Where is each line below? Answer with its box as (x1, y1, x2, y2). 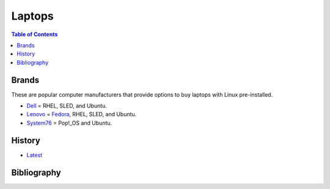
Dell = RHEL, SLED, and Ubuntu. (26, 102, 107, 109)
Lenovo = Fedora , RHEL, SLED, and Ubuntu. (26, 111, 137, 118)
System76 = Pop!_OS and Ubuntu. (26, 119, 112, 127)
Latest (26, 151, 43, 158)
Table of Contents (11, 31, 58, 38)
